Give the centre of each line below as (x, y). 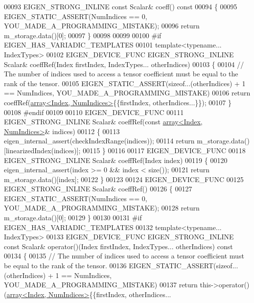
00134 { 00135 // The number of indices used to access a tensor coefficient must (124, 256)
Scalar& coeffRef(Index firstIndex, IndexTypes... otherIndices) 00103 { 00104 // (124, 64)
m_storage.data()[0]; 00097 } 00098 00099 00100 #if (83, 35)
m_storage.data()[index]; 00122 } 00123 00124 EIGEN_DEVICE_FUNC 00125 (124, 179)
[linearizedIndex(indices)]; (42, 150)
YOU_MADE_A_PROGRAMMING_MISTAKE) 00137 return (101, 285)
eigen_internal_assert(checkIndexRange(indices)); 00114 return (99, 141)
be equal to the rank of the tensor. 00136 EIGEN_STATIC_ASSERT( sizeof (118, 266)
